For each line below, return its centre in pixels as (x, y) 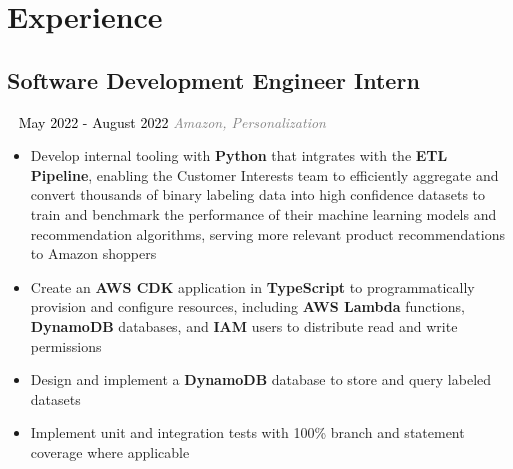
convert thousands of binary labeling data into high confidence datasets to (258, 194)
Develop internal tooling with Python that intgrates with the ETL (239, 155)
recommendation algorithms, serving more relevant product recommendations (267, 233)
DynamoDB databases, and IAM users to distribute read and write (244, 325)
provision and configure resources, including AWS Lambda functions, (247, 306)
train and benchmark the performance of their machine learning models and (263, 213)
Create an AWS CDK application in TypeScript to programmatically (252, 286)
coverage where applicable (110, 451)
